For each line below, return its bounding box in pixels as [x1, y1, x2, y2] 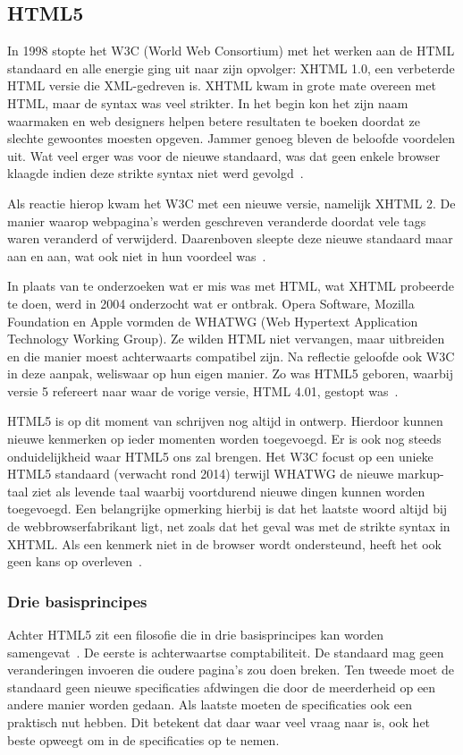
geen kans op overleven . [7, 552, 143, 571]
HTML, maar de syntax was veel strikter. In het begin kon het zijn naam [7, 93, 408, 112]
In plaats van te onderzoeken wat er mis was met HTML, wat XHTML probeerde [7, 276, 455, 295]
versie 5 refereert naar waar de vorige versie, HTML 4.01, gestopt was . [7, 381, 399, 400]
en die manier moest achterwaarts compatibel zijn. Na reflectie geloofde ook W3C [7, 346, 455, 365]
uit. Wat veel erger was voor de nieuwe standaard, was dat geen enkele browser [7, 146, 441, 165]
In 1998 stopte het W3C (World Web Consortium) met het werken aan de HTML [7, 41, 455, 60]
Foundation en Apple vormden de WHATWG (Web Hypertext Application [7, 311, 418, 330]
